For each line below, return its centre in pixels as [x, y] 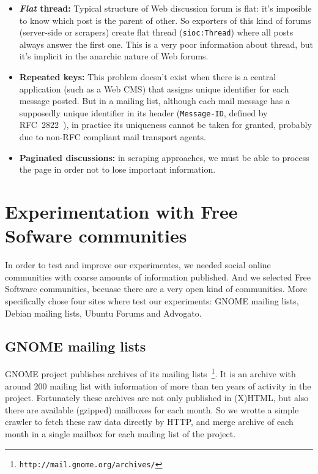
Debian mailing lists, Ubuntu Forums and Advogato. [103, 313]
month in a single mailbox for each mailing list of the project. [120, 433]
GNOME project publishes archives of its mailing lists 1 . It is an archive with [150, 373]
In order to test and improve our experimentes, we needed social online [138, 265]
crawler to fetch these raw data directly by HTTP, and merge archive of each [149, 422]
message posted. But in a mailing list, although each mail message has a [154, 101]
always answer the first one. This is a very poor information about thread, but [166, 44]
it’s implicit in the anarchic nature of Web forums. [114, 56]
